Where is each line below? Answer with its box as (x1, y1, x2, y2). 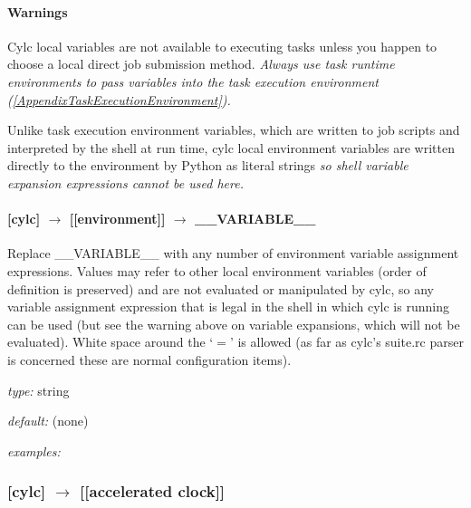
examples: (7, 441, 61, 460)
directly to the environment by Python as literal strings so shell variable (7, 156, 409, 175)
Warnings (7, 2, 68, 21)
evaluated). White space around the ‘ (7, 332, 214, 351)
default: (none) (7, 411, 89, 430)
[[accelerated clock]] (80, 480, 226, 503)
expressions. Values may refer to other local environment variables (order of (7, 261, 427, 280)
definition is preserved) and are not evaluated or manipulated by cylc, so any (7, 279, 434, 298)
